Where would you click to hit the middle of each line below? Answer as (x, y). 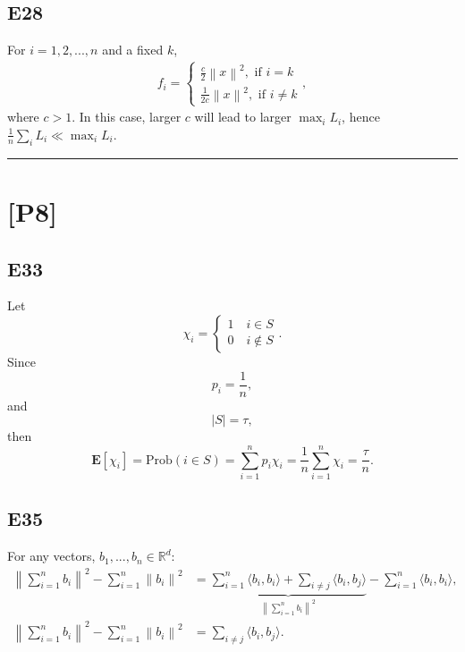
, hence (361, 117)
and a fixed (133, 50)
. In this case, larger (127, 117)
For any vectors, (51, 556)
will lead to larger (243, 117)
